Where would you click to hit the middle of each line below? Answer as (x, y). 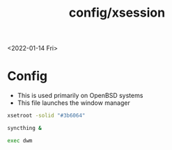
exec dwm (20, 140)
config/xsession (117, 13)
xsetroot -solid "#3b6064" (46, 116)
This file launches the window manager (73, 103)
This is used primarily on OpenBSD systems (80, 96)
